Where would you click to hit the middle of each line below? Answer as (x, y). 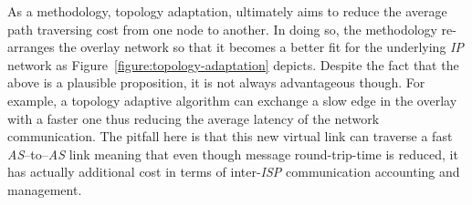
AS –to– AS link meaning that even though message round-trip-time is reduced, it (233, 154)
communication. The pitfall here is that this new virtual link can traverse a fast (230, 136)
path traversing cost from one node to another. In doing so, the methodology (222, 29)
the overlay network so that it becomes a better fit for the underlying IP (261, 47)
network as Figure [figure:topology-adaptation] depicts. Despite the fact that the (233, 64)
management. (45, 189)
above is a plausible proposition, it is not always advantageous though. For (216, 82)
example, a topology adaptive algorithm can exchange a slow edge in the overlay (232, 100)
